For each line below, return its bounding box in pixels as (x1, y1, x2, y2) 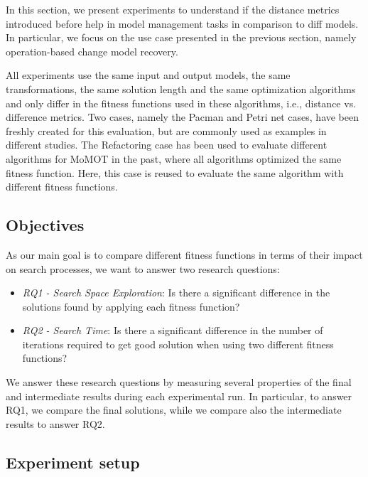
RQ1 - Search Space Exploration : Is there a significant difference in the (22, 285, 330, 300)
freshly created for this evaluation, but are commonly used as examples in (6, 123, 327, 138)
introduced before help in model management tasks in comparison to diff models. (6, 16, 359, 31)
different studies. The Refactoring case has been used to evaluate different (6, 137, 328, 152)
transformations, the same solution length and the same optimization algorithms (6, 81, 356, 96)
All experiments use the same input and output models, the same (6, 68, 291, 82)
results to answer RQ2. (6, 416, 105, 431)
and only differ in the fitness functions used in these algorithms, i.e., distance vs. (6, 95, 357, 110)
